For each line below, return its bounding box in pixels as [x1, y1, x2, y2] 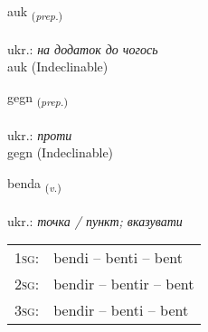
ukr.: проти [7, 125, 72, 144]
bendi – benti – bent [53, 247, 183, 269]
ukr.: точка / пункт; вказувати [7, 211, 183, 230]
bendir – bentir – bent [53, 273, 194, 295]
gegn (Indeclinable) [7, 143, 114, 162]
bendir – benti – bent [53, 299, 189, 321]
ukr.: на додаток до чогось [7, 39, 158, 58]
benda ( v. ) [7, 173, 61, 194]
